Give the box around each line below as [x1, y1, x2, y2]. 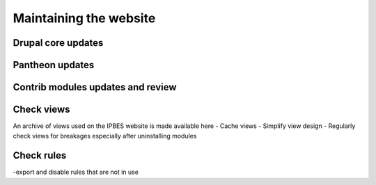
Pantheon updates [13, 59, 95, 71]
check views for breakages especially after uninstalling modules [13, 131, 197, 140]
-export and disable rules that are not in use [13, 168, 139, 177]
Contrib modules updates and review [13, 81, 177, 93]
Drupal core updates [13, 37, 104, 49]
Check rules [13, 150, 67, 161]
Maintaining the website [13, 10, 156, 26]
